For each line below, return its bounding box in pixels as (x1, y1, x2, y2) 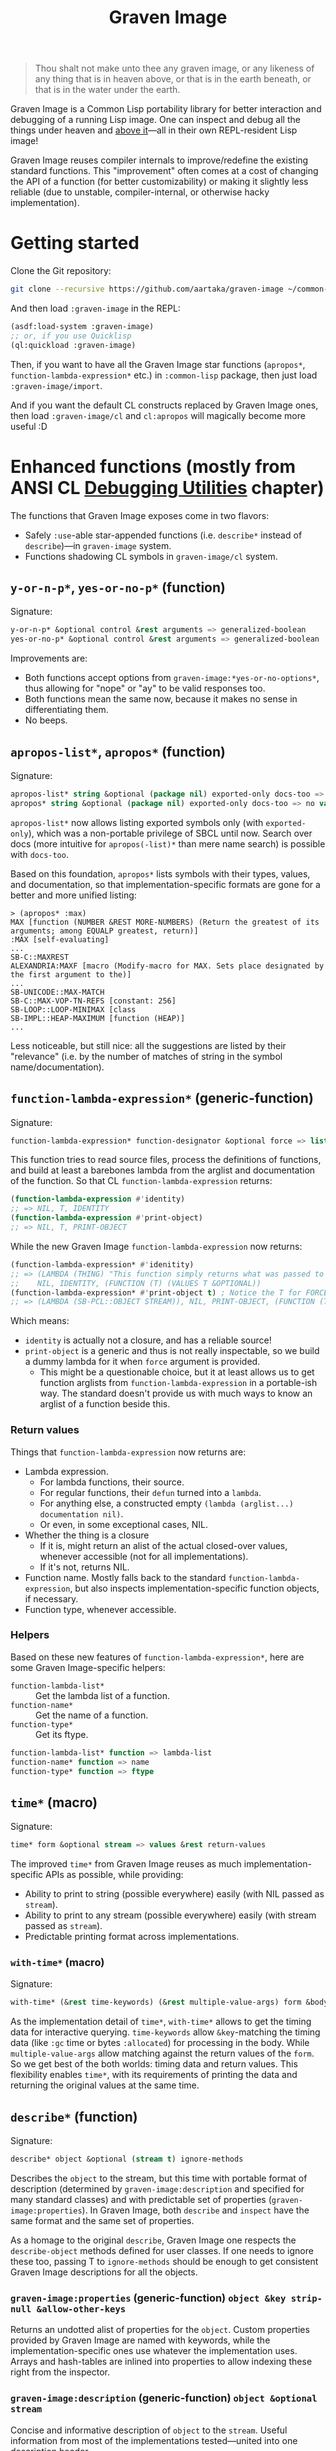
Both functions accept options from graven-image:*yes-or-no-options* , (24, 672, 320, 684)
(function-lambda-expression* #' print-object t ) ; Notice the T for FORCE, (10, 1287, 333, 1298)
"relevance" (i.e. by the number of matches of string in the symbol (10, 1050, 283, 1062)
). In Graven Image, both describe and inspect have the (81, 2204, 310, 2216)
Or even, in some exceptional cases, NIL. (39, 1518, 209, 1530)
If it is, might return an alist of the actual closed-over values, (39, 1539, 288, 1551)
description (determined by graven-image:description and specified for (10, 2183, 305, 2195)
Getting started (10, 232, 140, 255)
